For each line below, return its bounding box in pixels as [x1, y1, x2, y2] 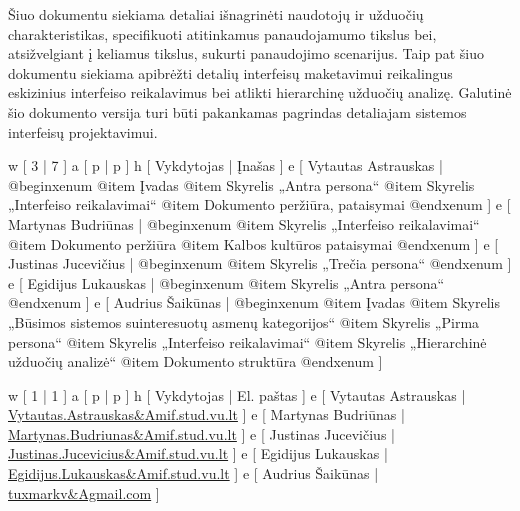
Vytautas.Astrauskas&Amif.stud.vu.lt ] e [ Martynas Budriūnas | [8, 404, 405, 425]
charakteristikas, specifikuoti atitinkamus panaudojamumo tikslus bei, [8, 23, 437, 44]
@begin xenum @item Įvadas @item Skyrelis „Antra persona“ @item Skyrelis [8, 174, 475, 195]
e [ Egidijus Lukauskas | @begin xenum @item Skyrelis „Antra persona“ [8, 272, 445, 293]
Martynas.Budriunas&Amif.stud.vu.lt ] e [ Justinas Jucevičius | [8, 423, 395, 444]
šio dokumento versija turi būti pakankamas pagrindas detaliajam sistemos [8, 101, 467, 122]
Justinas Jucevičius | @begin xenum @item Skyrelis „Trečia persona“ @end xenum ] [8, 253, 512, 274]
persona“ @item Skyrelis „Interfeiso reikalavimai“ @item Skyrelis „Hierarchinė [8, 331, 487, 352]
